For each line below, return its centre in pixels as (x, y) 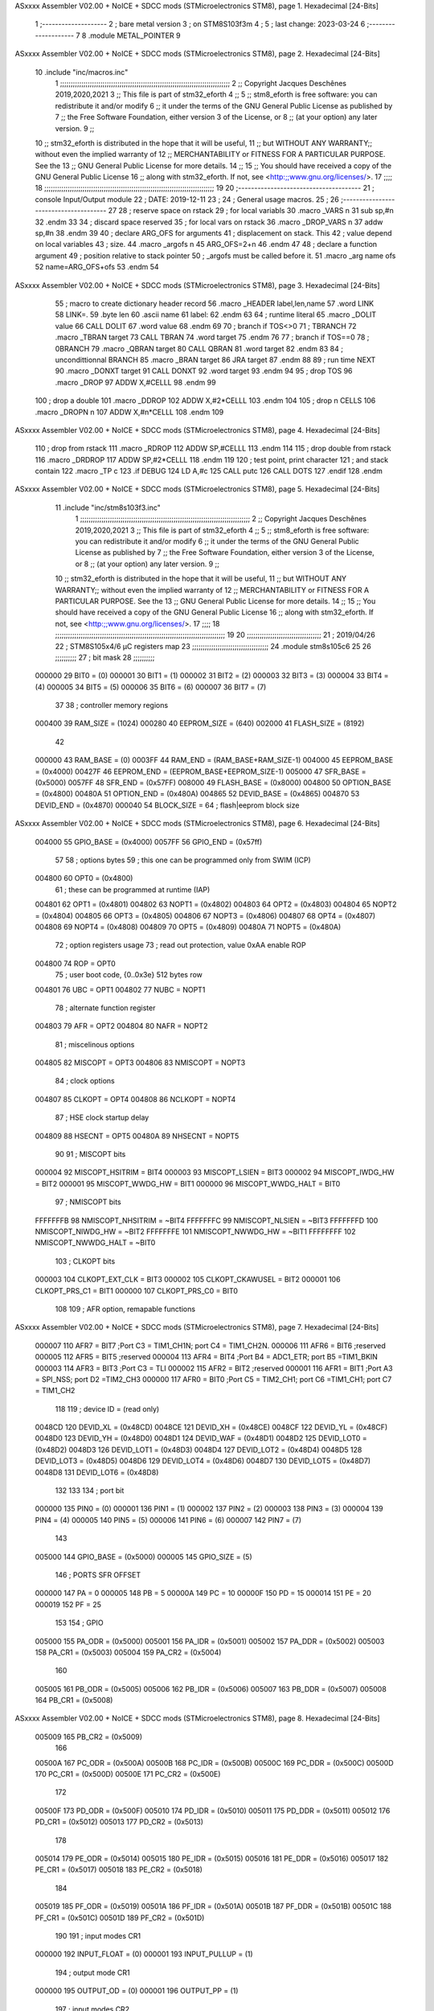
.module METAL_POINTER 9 (134, 35)
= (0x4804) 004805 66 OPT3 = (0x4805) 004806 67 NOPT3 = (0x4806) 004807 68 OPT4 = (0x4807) (205, 915)
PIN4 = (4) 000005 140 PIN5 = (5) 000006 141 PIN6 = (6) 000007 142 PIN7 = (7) (168, 1520)
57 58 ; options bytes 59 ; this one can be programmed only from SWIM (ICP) (183, 860)
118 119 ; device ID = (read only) (107, 1409)
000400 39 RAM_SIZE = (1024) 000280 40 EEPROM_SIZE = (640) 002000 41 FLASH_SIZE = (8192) (200, 723)
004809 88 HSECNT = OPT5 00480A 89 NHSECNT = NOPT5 (137, 1136)
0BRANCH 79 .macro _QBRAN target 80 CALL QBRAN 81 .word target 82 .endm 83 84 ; (199, 348)
